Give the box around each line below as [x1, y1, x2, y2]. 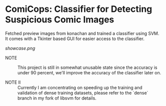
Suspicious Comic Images [5, 14, 114, 25]
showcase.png [5, 45, 36, 51]
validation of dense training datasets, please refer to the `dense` [17, 90, 149, 96]
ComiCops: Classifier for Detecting [5, 3, 153, 15]
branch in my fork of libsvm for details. [17, 95, 97, 101]
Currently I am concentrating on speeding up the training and [17, 84, 143, 90]
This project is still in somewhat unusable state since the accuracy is [17, 64, 158, 70]
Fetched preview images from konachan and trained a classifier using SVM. [5, 30, 160, 36]
